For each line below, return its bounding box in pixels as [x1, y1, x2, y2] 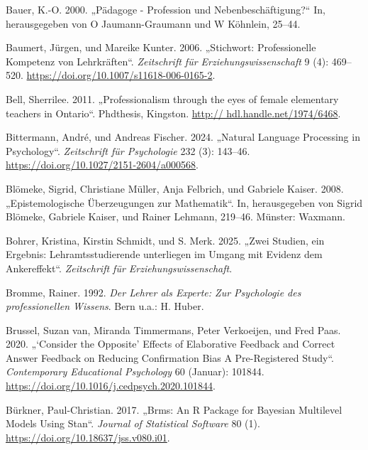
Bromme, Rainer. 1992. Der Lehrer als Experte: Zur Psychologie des [6, 284, 301, 299]
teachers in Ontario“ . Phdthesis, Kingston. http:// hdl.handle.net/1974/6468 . [6, 105, 341, 120]
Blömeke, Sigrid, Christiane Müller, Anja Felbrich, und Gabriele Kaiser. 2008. [6, 181, 344, 195]
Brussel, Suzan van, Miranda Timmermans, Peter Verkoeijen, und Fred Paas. [6, 322, 341, 337]
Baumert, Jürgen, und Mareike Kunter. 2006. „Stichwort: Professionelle [6, 40, 316, 55]
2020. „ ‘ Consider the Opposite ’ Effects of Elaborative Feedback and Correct [6, 336, 335, 351]
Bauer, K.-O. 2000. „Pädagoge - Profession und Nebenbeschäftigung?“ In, [6, 2, 325, 16]
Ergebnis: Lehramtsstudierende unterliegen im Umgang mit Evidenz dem [6, 247, 323, 262]
